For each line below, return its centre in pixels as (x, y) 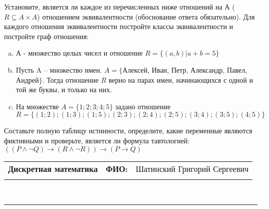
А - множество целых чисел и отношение (79, 53)
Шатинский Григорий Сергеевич (192, 168)
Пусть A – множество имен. (59, 69)
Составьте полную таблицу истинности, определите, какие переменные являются (128, 131)
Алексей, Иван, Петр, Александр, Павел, (185, 69)
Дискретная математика (53, 168)
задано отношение (143, 106)
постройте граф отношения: (47, 36)
